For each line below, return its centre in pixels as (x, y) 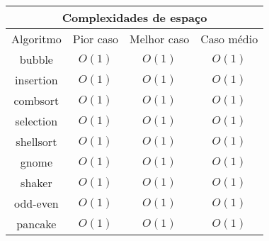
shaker (36, 183)
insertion (36, 80)
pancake (36, 224)
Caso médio (229, 39)
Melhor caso (160, 39)
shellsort (36, 141)
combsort (36, 100)
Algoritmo (36, 39)
